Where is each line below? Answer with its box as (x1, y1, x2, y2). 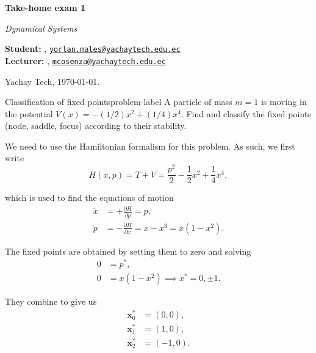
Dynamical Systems (5, 21, 77, 34)
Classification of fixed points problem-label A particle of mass (5, 95, 232, 108)
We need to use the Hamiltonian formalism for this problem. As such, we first (5, 139, 295, 152)
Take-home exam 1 (5, 1, 86, 13)
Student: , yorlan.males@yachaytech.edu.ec (5, 42, 181, 55)
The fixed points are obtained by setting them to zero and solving (5, 244, 251, 257)
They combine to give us (5, 295, 97, 308)
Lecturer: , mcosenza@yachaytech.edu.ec (5, 54, 166, 67)
